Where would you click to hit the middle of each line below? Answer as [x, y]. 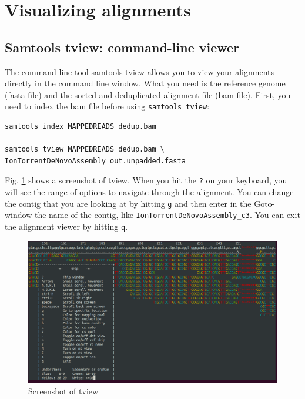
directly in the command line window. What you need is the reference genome [145, 83]
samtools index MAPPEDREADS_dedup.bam [81, 127]
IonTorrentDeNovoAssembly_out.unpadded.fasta [95, 161]
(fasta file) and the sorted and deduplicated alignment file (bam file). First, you [148, 94]
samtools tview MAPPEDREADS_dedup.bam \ [85, 150]
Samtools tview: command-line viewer [122, 47]
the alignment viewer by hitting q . [66, 226]
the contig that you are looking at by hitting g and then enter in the [128, 203]
